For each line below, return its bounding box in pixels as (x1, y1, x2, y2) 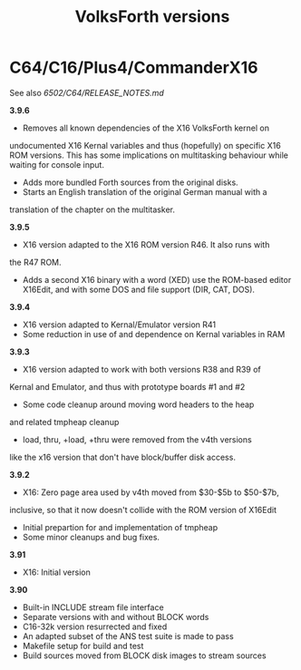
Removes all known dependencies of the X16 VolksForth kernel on (22, 122, 270, 133)
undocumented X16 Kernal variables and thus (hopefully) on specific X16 (9, 140, 281, 151)
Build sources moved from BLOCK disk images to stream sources (22, 650, 267, 661)
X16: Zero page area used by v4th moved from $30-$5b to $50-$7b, (22, 487, 279, 498)
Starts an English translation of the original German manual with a (22, 186, 267, 197)
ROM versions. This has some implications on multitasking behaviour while (9, 150, 288, 160)
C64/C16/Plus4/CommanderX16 (9, 57, 258, 78)
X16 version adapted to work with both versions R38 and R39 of (22, 364, 261, 374)
